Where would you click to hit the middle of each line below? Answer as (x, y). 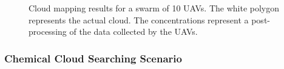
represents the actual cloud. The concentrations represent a (139, 19)
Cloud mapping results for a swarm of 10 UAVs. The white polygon (154, 8)
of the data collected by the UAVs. (134, 31)
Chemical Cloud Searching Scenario (93, 58)
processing (48, 31)
